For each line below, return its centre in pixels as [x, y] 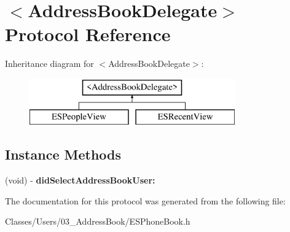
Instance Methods [63, 154]
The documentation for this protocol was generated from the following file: [145, 200]
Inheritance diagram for [49, 64]
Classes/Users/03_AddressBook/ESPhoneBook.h [98, 221]
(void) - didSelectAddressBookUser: [80, 180]
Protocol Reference [88, 34]
